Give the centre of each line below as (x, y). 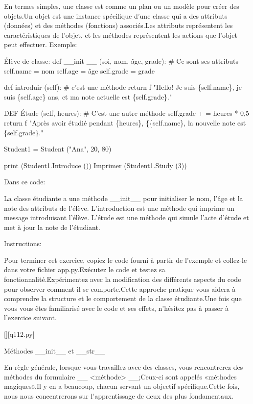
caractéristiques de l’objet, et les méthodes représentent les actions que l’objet (121, 35)
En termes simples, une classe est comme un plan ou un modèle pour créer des (122, 6)
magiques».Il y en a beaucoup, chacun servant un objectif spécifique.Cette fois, (122, 386)
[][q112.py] (19, 334)
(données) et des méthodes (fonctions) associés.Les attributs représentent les (118, 25)
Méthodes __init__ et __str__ (55, 350)
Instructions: (23, 243)
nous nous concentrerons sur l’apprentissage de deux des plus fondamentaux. (119, 396)
